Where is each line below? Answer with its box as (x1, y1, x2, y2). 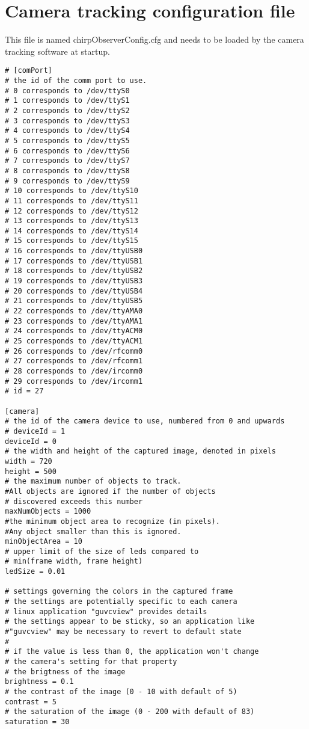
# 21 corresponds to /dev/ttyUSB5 (5, 297, 143, 306)
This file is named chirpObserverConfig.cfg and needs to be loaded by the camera (5, 33, 304, 46)
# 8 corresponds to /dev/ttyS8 (5, 166, 130, 175)
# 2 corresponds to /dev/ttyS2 (5, 106, 130, 115)
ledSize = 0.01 (5, 567, 66, 576)
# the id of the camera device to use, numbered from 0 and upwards (5, 417, 285, 426)
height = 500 (5, 467, 57, 476)
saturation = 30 (5, 717, 70, 726)
